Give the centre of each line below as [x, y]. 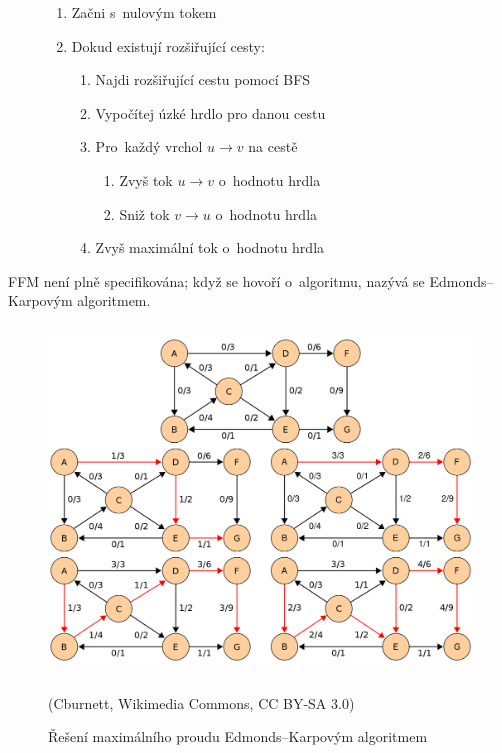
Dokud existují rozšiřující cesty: [168, 45]
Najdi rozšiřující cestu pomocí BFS [203, 79]
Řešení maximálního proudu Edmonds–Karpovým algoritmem [238, 736]
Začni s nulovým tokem [144, 12]
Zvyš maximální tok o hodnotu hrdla [210, 247]
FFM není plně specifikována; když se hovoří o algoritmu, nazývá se [216, 280]
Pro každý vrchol [149, 146]
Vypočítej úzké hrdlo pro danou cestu [210, 112]
